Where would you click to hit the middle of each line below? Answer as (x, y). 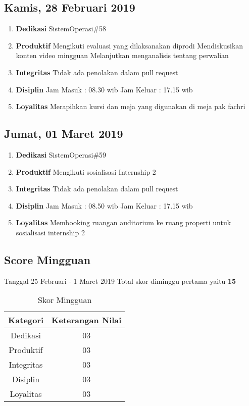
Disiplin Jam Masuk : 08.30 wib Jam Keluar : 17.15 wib (104, 89)
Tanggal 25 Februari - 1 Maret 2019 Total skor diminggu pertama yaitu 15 (120, 281)
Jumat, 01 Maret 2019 (64, 134)
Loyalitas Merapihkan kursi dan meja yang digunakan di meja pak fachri (131, 106)
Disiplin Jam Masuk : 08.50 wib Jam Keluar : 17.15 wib (104, 205)
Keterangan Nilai (87, 320)
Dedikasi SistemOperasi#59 (61, 154)
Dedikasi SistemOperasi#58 (61, 29)
